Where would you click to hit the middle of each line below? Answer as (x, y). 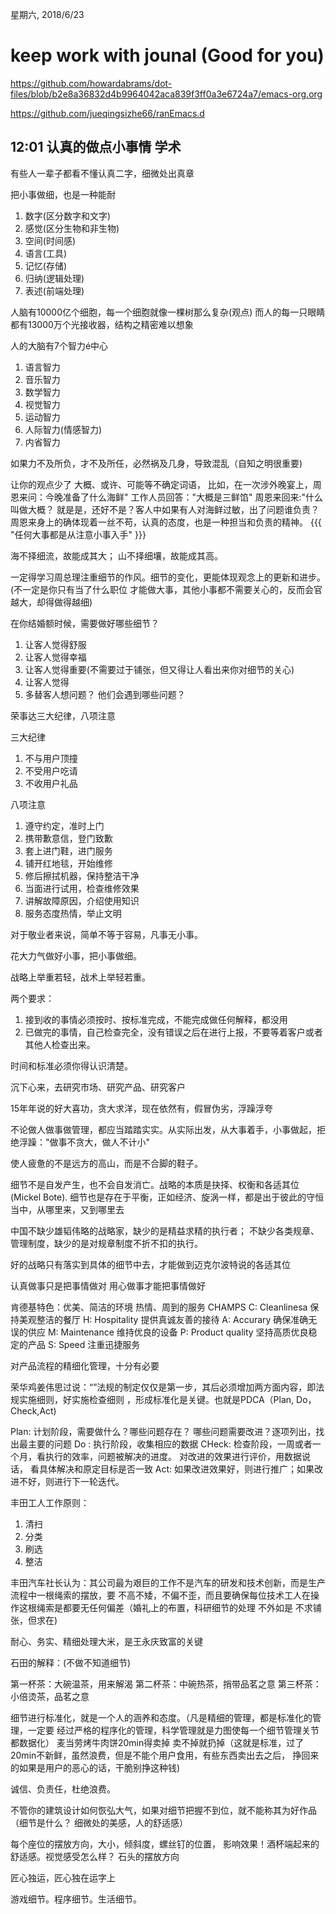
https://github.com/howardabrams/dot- (91, 83)
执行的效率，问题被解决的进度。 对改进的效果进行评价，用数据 (173, 1456)
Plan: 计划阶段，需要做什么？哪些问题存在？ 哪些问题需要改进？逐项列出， (163, 1431)
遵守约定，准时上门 (64, 825)
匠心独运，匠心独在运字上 (63, 1877)
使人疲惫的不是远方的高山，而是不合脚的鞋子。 (106, 1163)
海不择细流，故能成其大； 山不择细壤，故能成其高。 (116, 555)
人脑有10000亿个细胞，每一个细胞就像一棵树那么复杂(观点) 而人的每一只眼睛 (168, 312)
